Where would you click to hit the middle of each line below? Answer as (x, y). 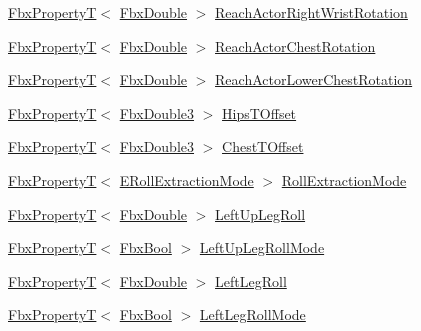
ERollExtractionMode (186, 179)
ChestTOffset (263, 146)
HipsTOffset (259, 112)
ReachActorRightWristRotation (311, 12)
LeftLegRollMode (252, 314)
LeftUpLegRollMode (262, 247)
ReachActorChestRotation (295, 45)
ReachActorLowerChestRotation (314, 79)
